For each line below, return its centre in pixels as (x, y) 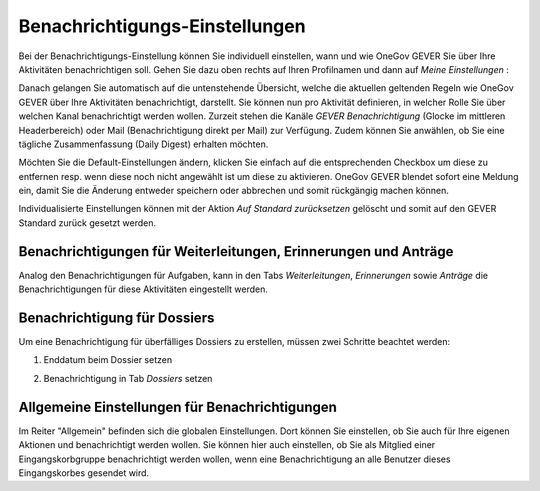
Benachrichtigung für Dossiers (116, 317)
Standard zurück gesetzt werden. (87, 222)
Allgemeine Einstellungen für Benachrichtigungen (177, 406)
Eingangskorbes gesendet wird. (84, 472)
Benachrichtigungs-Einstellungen (162, 26)
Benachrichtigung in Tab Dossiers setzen (128, 378)
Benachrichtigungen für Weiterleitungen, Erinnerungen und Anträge (236, 251)
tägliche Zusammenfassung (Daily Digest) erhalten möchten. (143, 144)
